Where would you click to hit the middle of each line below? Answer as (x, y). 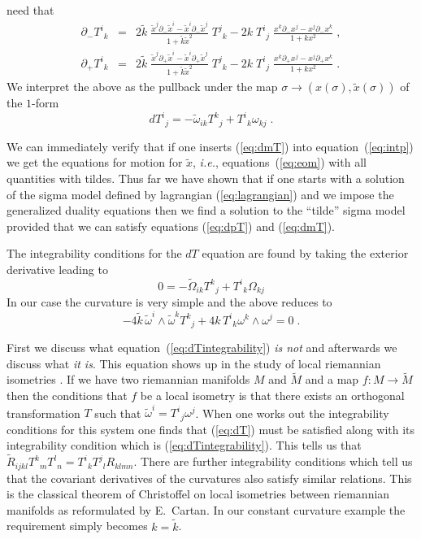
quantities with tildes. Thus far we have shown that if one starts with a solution (206, 178)
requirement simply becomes (77, 526)
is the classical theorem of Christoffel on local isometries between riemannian (198, 494)
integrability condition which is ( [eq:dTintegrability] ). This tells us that (184, 445)
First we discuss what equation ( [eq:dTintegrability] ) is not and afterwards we (202, 347)
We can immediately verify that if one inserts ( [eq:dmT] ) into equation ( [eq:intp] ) (210, 146)
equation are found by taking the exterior (305, 253)
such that (118, 413)
